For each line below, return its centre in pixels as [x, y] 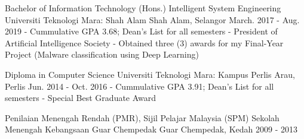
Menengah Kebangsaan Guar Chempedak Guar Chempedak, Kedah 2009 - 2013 [151, 129]
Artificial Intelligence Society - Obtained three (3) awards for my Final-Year [144, 42]
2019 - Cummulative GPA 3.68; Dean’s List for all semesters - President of [141, 31]
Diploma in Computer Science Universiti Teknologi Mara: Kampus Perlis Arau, [150, 74]
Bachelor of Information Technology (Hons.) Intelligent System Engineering [143, 8]
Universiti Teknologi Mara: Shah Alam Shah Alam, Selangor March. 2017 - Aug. [152, 19]
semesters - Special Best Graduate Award [81, 98]
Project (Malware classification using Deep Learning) [102, 54]
